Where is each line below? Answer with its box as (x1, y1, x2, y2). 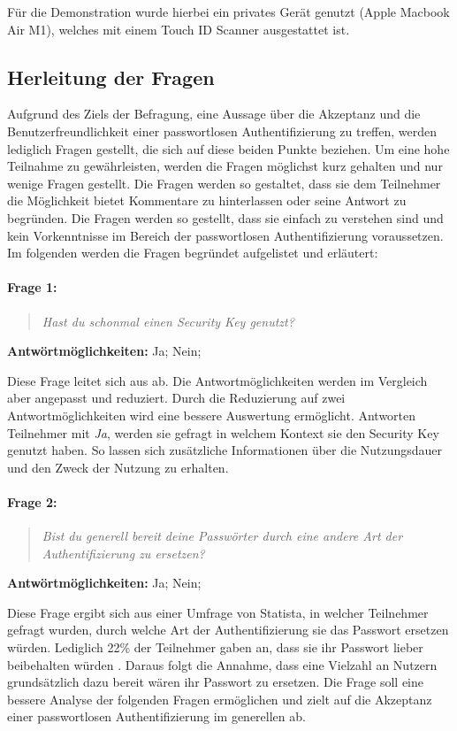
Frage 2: (7, 492, 57, 511)
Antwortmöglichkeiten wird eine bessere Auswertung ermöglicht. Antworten (7, 405, 416, 424)
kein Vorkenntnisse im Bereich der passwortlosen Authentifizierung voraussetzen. (7, 226, 444, 244)
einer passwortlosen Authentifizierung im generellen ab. (7, 707, 306, 726)
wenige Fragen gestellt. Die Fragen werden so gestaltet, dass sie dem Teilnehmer (7, 173, 441, 192)
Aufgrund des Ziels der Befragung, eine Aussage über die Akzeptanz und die (7, 104, 421, 123)
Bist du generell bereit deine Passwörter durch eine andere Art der (42, 527, 403, 545)
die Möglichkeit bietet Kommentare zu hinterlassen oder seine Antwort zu (7, 191, 407, 210)
